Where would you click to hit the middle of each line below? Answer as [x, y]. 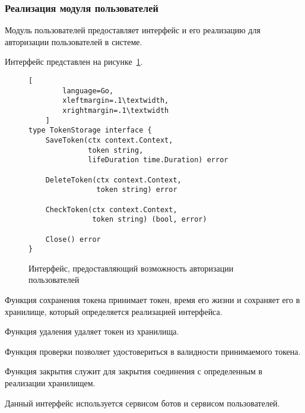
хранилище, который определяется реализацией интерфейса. [114, 311]
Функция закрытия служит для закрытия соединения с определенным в [134, 371]
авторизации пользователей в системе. [74, 41]
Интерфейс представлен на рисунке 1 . [74, 62]
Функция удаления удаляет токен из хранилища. [92, 331]
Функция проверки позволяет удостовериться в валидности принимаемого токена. [153, 351]
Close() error [73, 239]
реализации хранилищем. [50, 382]
